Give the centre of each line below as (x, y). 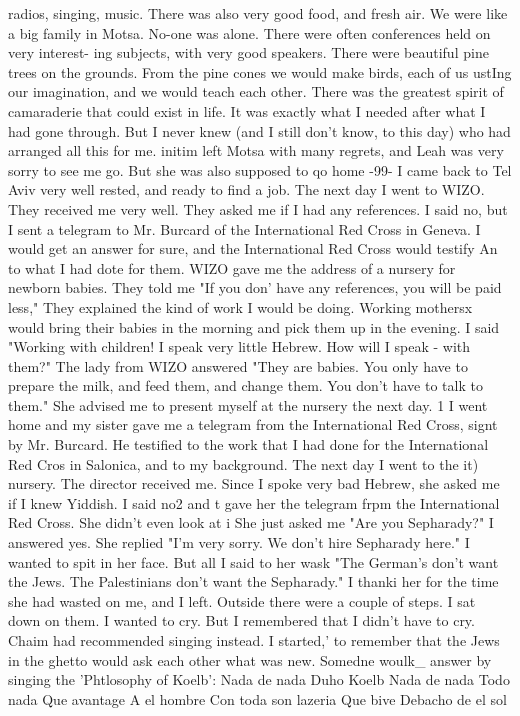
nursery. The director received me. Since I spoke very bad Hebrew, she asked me (254, 483)
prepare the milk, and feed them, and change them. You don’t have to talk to (245, 385)
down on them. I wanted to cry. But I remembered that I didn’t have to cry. (241, 620)
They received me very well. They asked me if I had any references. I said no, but (258, 208)
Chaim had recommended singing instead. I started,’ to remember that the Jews (254, 640)
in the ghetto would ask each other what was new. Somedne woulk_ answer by (250, 659)
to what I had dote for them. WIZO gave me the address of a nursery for (232, 267)
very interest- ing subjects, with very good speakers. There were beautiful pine (248, 52)
